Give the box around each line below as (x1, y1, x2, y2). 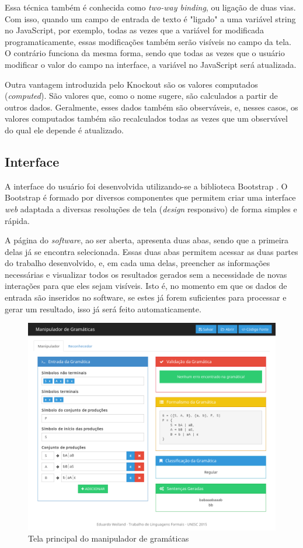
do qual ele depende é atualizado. (5, 123, 124, 136)
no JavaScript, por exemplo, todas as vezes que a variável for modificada (5, 24, 264, 36)
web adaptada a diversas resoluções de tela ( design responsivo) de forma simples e (5, 202, 297, 215)
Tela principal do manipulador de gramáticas (28, 532, 189, 544)
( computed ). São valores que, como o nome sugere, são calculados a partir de (5, 89, 278, 102)
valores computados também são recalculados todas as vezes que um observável (5, 112, 288, 125)
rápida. (5, 214, 30, 226)
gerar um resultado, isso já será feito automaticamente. (5, 302, 201, 315)
